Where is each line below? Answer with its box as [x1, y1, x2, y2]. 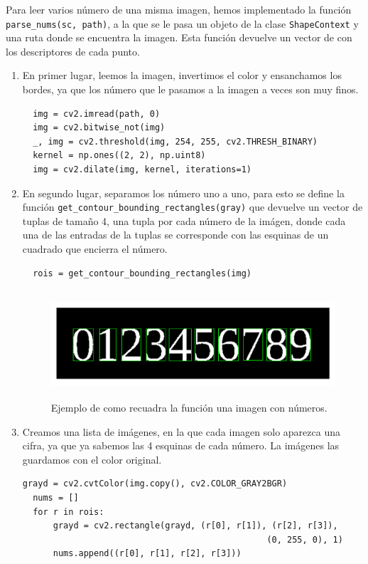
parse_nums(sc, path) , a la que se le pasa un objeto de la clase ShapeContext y [6, 16, 359, 31]
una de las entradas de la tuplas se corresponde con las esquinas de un [22, 227, 329, 242]
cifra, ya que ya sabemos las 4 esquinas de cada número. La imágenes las [22, 438, 340, 453]
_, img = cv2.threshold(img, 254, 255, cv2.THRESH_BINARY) [33, 136, 318, 147]
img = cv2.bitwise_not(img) [33, 122, 166, 133]
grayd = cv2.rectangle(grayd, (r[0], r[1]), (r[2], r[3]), [53, 521, 338, 531]
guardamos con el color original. [22, 451, 162, 466]
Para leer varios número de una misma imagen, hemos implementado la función [6, 2, 352, 16]
